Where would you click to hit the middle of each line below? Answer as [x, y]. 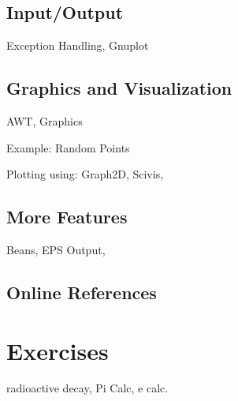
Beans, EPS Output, [56, 249]
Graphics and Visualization [119, 88]
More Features [67, 217]
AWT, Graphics [45, 121]
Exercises [58, 350]
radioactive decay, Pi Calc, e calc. [87, 388]
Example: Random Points [68, 147]
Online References [82, 292]
